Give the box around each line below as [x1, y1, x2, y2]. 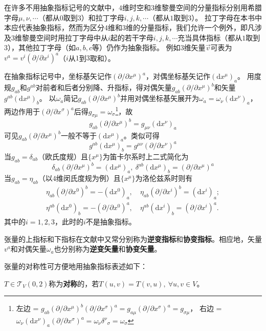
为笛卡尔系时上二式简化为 [102, 151, 189, 161]
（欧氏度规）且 [37, 151, 88, 161]
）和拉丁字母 [81, 12, 124, 23]
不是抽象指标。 [85, 216, 136, 227]
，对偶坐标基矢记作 [146, 71, 211, 81]
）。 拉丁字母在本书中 [191, 12, 262, 23]
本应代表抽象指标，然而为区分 [4, 22, 104, 33]
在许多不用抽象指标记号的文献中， [4, 2, 119, 12]
